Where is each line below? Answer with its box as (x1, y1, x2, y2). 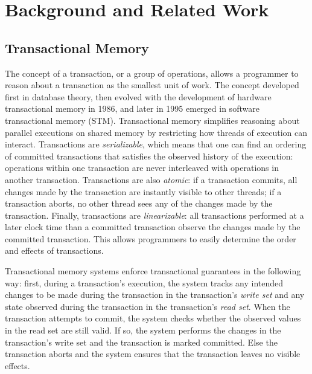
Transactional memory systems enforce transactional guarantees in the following (5, 265, 301, 277)
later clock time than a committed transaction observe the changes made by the (5, 221, 301, 233)
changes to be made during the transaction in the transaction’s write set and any (5, 288, 305, 301)
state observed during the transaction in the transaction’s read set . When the (5, 300, 290, 312)
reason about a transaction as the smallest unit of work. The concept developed (5, 79, 299, 91)
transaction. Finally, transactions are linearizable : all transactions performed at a (5, 208, 304, 221)
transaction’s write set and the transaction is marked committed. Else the (5, 335, 278, 348)
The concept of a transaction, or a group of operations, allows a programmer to (5, 66, 299, 79)
